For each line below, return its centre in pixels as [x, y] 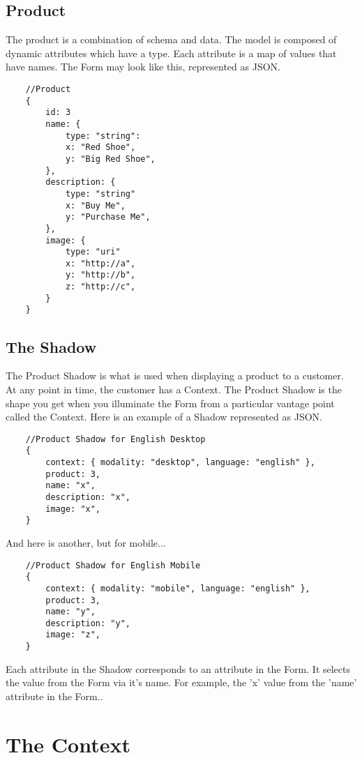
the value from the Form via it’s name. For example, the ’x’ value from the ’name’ [181, 682]
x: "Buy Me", [95, 205]
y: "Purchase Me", [108, 217]
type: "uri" [93, 252]
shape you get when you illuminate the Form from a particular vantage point [170, 403]
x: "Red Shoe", [100, 147]
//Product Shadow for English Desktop [115, 439]
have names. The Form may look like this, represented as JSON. [143, 67]
